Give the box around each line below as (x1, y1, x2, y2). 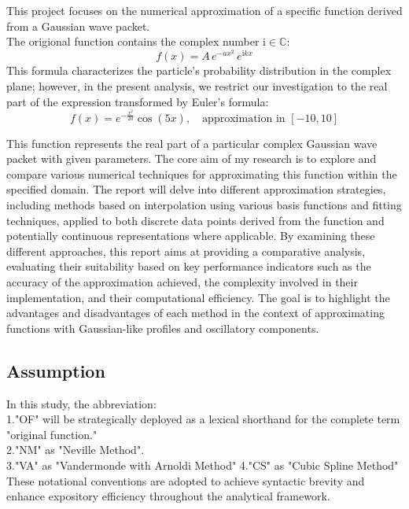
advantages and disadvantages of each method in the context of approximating (6, 304, 385, 321)
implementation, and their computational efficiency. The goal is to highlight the (6, 289, 390, 305)
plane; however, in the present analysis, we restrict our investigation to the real (6, 78, 388, 94)
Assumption (6, 358, 105, 382)
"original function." (6, 426, 98, 442)
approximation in (202, 112, 286, 124)
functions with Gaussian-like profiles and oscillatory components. (6, 319, 319, 336)
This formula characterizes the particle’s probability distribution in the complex (6, 62, 392, 79)
